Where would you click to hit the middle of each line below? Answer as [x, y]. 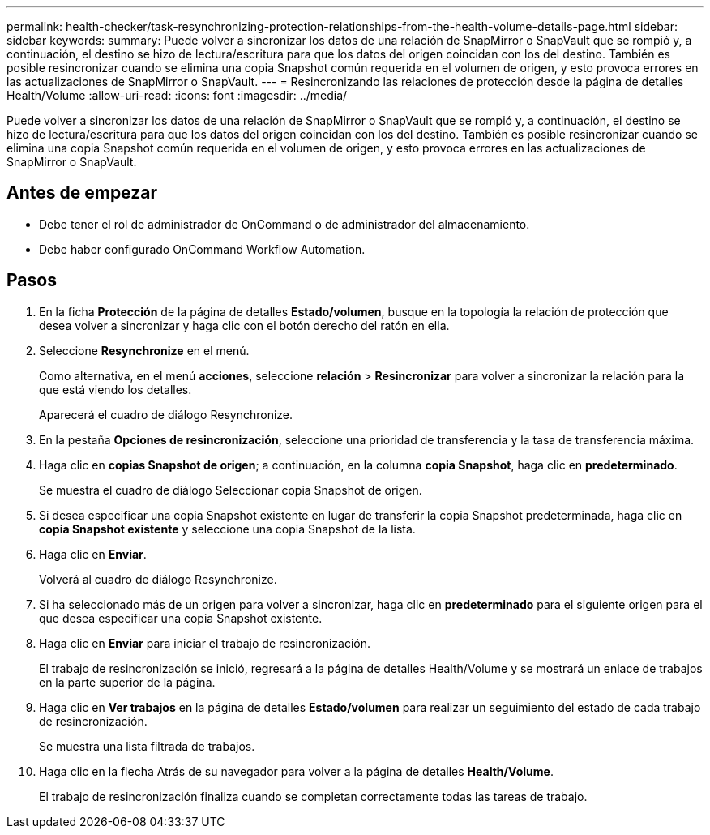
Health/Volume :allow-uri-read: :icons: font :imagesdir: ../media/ [177, 95]
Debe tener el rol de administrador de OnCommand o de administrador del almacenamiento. [284, 224]
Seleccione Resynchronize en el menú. [144, 350]
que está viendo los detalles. [115, 389]
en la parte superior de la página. [127, 682]
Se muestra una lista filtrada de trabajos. [147, 746]
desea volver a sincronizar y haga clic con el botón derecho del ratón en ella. [244, 325]
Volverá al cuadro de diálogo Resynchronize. [158, 579]
